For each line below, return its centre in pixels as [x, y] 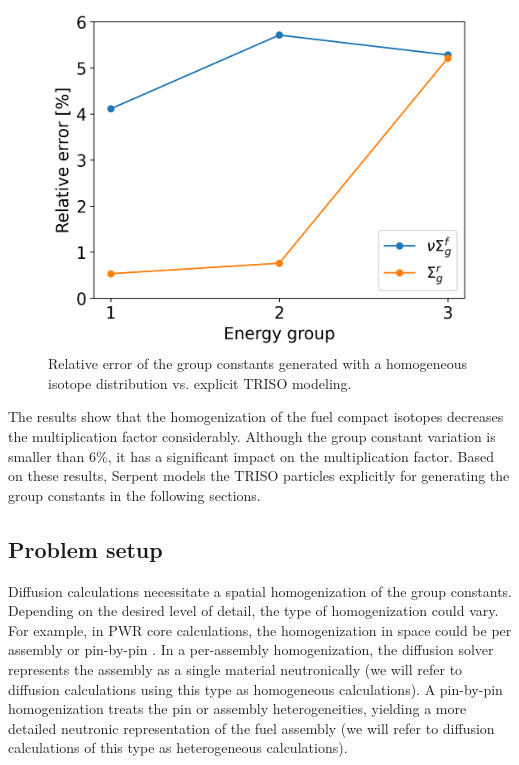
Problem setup [85, 548]
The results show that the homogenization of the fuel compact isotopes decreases [256, 416]
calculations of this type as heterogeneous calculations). [178, 747]
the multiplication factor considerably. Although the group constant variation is [252, 435]
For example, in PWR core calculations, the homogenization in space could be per [260, 629]
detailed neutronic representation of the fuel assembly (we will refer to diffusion [251, 727]
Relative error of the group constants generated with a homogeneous [258, 363]
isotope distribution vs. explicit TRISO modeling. [200, 382]
